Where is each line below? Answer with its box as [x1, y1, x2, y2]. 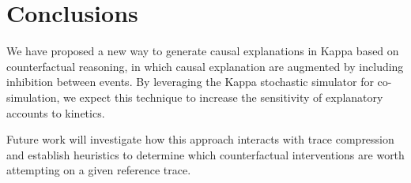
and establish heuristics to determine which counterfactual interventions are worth [6, 146, 405, 162]
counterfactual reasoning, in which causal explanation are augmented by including [6, 58, 404, 74]
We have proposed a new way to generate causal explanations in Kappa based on [6, 43, 399, 59]
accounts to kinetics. [6, 104, 105, 121]
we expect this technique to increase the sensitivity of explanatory [63, 88, 383, 105]
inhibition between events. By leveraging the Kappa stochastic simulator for [6, 73, 374, 90]
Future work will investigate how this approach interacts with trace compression [6, 131, 394, 148]
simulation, [6, 88, 60, 105]
